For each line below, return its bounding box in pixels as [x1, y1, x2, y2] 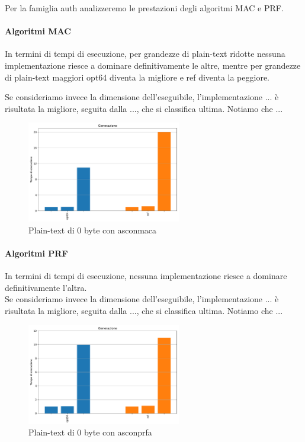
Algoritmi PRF [5, 247, 68, 260]
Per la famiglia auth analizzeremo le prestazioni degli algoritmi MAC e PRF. [5, 2, 284, 14]
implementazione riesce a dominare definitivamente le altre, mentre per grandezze [5, 59, 301, 71]
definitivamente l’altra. [5, 281, 87, 293]
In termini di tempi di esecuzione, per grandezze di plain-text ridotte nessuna [5, 47, 285, 60]
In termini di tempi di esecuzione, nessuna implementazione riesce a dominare [5, 270, 287, 282]
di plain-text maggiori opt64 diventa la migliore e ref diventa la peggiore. [5, 71, 270, 83]
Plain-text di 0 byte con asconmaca [28, 223, 157, 236]
